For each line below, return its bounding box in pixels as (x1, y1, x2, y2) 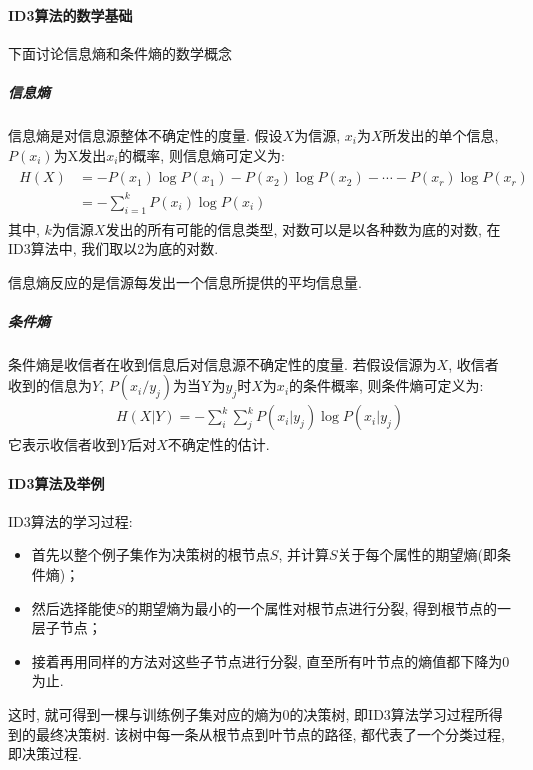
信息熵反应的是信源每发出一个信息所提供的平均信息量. (8, 271, 362, 292)
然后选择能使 (31, 597, 116, 618)
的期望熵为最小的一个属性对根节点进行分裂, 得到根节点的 (124, 597, 497, 618)
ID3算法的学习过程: (8, 510, 133, 531)
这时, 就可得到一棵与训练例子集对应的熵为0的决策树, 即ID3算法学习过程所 (8, 704, 489, 725)
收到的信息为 (8, 375, 92, 396)
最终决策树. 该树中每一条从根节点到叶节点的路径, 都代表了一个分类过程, (35, 723, 505, 744)
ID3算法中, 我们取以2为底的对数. (8, 238, 219, 259)
